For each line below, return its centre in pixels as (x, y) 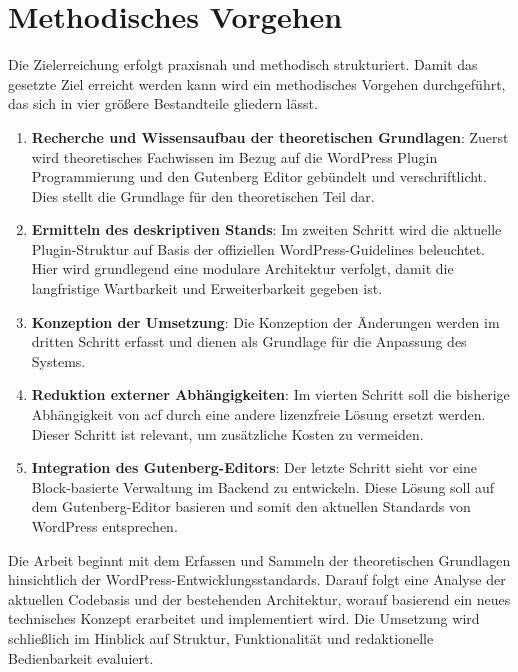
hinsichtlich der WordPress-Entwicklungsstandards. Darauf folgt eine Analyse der (257, 579)
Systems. (58, 360)
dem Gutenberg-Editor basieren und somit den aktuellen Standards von (251, 506)
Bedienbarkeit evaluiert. (81, 657)
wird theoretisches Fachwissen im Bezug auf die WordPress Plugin (234, 156)
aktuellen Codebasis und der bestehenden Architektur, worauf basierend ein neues (259, 598)
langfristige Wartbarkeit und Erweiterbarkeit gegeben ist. (207, 288)
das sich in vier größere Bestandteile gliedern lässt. (163, 103)
